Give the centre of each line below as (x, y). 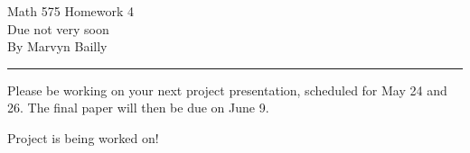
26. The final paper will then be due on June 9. (138, 108)
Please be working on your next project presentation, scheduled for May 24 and (227, 90)
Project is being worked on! (83, 137)
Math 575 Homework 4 (71, 11)
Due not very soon (58, 28)
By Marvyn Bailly (57, 46)
